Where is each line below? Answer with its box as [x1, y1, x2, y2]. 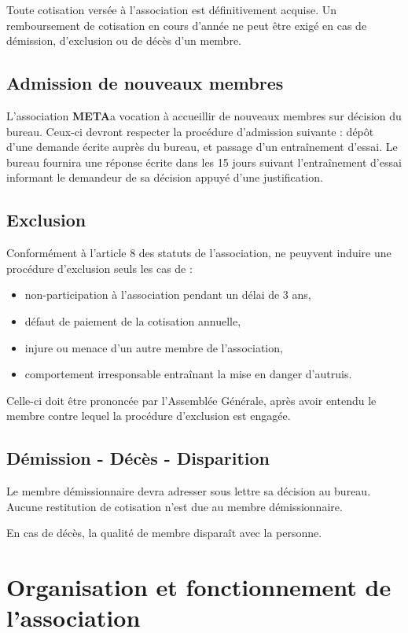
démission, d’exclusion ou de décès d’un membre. [6, 32, 241, 49]
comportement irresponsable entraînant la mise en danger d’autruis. [24, 366, 352, 382]
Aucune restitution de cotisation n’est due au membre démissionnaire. [6, 498, 343, 514]
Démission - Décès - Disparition [6, 446, 270, 470]
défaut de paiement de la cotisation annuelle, [24, 312, 241, 329]
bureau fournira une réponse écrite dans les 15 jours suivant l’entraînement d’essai [6, 153, 402, 170]
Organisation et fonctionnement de [6, 571, 391, 603]
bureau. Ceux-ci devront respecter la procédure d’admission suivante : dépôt [6, 123, 374, 139]
